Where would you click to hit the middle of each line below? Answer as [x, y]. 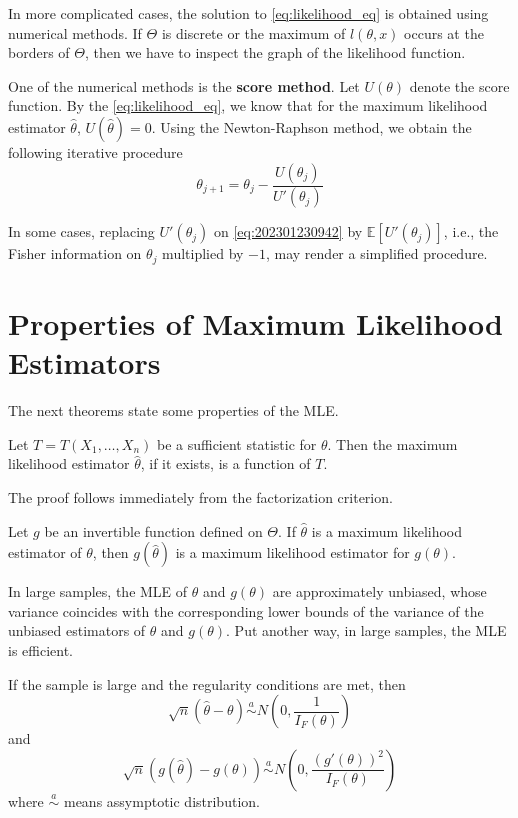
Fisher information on [75, 253]
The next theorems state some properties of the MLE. [173, 410]
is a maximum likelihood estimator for [292, 552]
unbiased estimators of [77, 630]
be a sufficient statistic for [236, 443]
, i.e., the [471, 231]
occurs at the [444, 32]
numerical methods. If [75, 32]
